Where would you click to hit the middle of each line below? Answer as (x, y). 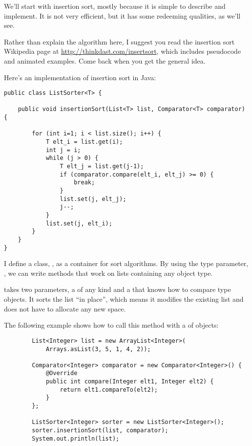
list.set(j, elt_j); (93, 199)
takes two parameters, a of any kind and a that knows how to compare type (117, 289)
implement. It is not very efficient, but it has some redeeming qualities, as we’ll (122, 15)
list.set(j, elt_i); (79, 223)
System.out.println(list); (76, 438)
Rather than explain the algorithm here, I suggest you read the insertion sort (119, 41)
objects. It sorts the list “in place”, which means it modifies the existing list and (124, 299)
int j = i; (63, 150)
